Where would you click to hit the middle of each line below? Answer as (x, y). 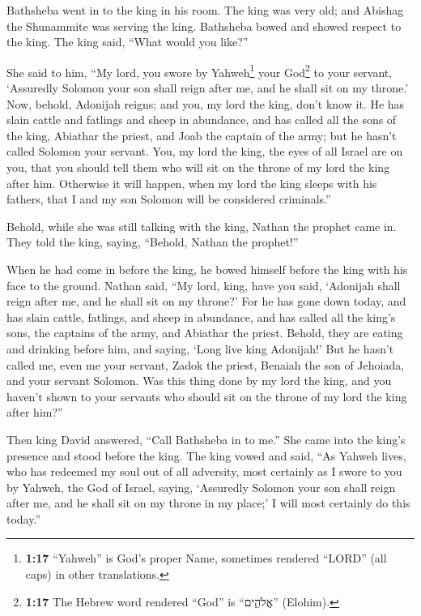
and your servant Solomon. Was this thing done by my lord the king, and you (199, 381)
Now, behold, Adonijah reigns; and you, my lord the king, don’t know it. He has (206, 103)
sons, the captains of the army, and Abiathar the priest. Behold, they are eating (205, 333)
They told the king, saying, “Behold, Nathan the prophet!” (153, 242)
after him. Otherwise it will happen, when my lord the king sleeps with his (192, 183)
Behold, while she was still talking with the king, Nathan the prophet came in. (202, 226)
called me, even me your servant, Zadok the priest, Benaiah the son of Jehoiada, (206, 364)
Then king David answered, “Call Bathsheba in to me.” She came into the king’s (206, 439)
